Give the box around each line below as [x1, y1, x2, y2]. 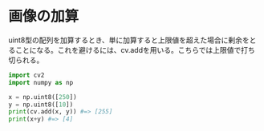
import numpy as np [8, 78, 74, 86]
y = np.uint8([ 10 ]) [8, 101, 74, 109]
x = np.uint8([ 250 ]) [8, 93, 78, 101]
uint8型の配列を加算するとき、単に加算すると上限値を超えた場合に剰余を [8, 35, 250, 45]
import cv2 [8, 71, 45, 79]
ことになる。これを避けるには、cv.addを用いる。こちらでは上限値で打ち [14, 45, 255, 54]
